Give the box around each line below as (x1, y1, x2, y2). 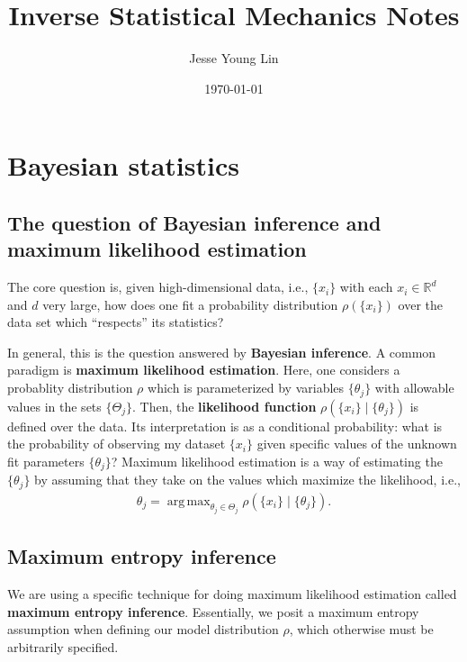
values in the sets (7, 396, 102, 415)
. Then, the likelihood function (132, 396, 317, 415)
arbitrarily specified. (7, 638, 119, 657)
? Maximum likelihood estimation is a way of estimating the (111, 451, 443, 470)
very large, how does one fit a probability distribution (42, 295, 338, 313)
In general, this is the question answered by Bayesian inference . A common (7, 342, 436, 361)
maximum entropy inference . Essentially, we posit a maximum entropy (7, 602, 419, 621)
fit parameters (7, 451, 85, 470)
